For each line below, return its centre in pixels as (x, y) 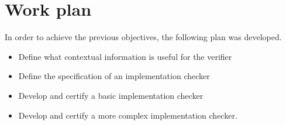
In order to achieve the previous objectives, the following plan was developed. (143, 37)
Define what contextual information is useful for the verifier (125, 56)
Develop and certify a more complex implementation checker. (128, 115)
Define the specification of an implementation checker (114, 76)
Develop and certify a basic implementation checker (111, 95)
